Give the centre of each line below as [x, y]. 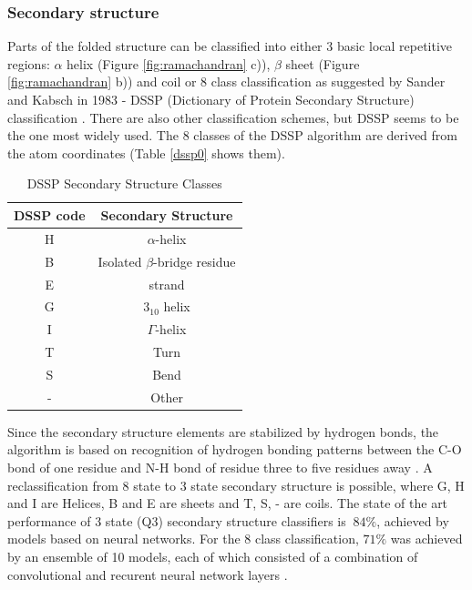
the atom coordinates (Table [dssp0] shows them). [146, 153]
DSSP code [50, 214]
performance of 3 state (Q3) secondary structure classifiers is [177, 520]
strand [167, 284]
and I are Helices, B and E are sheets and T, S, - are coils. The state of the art [228, 503]
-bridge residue [195, 261]
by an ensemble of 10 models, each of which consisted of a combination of [213, 556]
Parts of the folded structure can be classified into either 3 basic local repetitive [230, 46]
